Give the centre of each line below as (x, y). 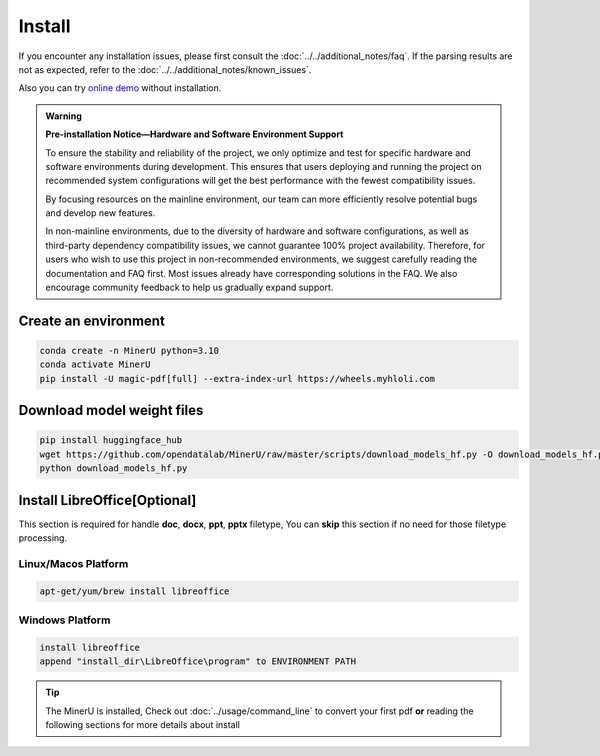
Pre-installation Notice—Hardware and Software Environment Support (194, 134)
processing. (43, 538)
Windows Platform (64, 620)
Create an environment (91, 320)
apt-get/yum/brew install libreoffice (134, 591)
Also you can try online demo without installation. (120, 88)
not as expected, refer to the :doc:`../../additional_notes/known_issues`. (165, 69)
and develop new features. (100, 213)
